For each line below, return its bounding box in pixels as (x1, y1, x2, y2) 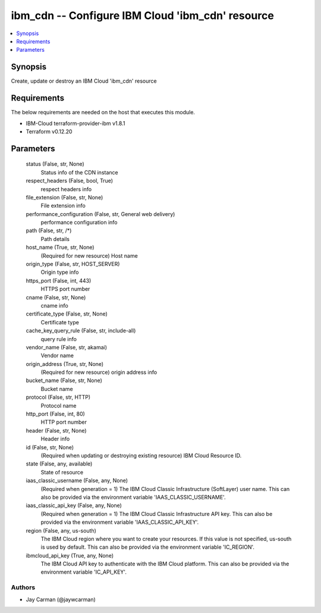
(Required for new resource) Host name (40, 252, 138, 259)
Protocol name (40, 402, 77, 409)
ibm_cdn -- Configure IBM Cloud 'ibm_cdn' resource (11, 9, 275, 22)
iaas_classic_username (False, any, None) (26, 477, 128, 484)
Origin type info (40, 268, 79, 276)
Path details (40, 235, 70, 242)
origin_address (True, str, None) (26, 360, 104, 367)
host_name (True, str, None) (26, 244, 95, 251)
